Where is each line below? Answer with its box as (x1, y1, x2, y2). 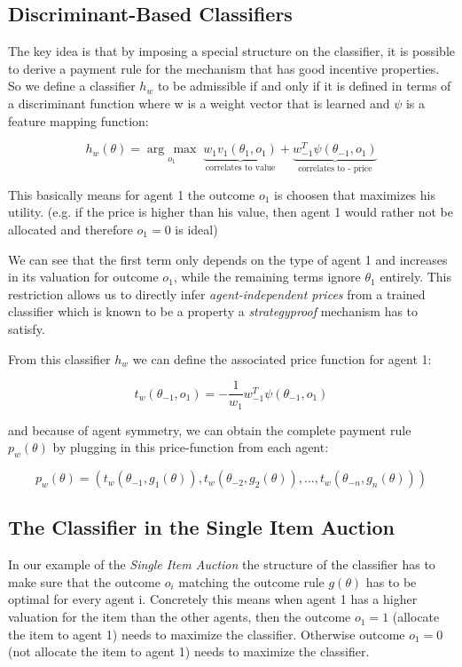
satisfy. (8, 320, 45, 337)
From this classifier (8, 349, 111, 368)
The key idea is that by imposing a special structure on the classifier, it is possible (8, 42, 455, 60)
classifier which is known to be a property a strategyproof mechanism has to (8, 302, 419, 321)
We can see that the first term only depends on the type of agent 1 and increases (8, 250, 448, 268)
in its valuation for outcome (8, 267, 159, 286)
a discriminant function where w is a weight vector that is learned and (8, 93, 390, 112)
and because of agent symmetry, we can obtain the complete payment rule (8, 420, 411, 439)
